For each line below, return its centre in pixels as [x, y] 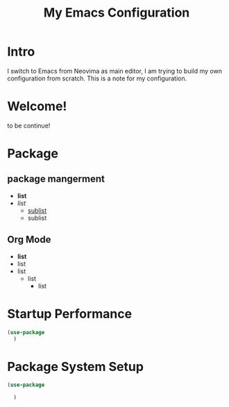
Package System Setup [76, 366]
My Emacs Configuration [117, 13]
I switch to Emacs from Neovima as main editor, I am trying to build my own [114, 71]
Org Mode [29, 240]
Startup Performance [70, 314]
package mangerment [56, 179]
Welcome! [37, 106]
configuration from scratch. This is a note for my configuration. [97, 78]
